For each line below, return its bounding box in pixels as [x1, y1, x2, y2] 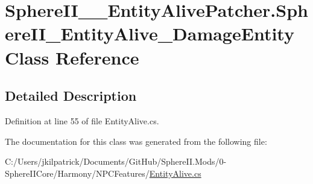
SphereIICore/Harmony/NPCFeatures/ [5, 167, 150, 179]
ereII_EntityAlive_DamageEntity [5, 21, 294, 46]
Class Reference [5, 45, 139, 69]
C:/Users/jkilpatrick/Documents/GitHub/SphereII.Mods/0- [5, 155, 227, 168]
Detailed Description [5, 86, 137, 105]
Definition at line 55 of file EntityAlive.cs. [5, 114, 159, 127]
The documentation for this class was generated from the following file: [5, 135, 267, 147]
